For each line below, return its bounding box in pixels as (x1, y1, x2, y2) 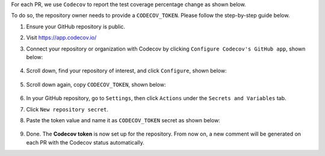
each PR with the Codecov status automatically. (26, 139, 144, 146)
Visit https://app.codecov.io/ (26, 34, 97, 42)
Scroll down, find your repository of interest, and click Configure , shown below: (26, 67, 227, 75)
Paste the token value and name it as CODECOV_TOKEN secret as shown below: (26, 116, 221, 123)
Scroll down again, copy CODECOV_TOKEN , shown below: (26, 81, 166, 88)
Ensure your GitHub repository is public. (26, 23, 126, 30)
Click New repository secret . (26, 105, 108, 113)
